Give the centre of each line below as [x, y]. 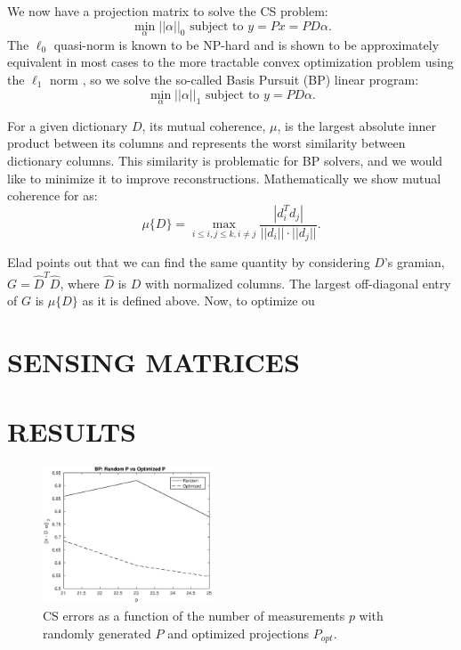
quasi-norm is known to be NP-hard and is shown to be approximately [247, 44]
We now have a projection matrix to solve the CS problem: [168, 11]
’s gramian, [414, 262]
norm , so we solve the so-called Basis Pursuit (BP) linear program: [235, 79]
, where [80, 283]
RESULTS [72, 431]
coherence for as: [53, 195]
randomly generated [97, 633]
